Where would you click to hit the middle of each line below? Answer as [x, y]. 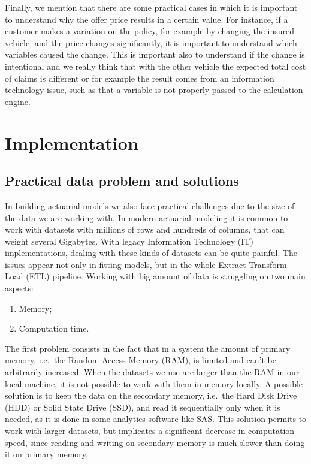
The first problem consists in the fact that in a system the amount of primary [148, 348]
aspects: [19, 288]
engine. [18, 101]
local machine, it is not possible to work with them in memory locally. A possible [154, 383]
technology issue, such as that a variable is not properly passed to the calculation [154, 90]
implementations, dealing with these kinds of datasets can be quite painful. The [151, 253]
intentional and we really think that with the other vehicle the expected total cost [155, 66]
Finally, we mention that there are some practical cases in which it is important [151, 7]
